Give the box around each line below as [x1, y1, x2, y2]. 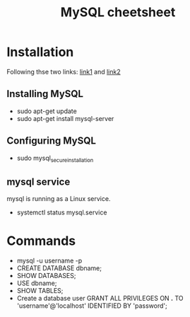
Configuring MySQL [6, 135, 97, 147]
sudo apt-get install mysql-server [16, 114, 114, 122]
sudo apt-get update [16, 107, 77, 115]
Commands [6, 233, 76, 249]
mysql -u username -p [16, 256, 83, 265]
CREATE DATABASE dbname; [16, 264, 102, 272]
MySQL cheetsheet [60, 4, 176, 21]
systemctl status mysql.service [16, 208, 107, 217]
